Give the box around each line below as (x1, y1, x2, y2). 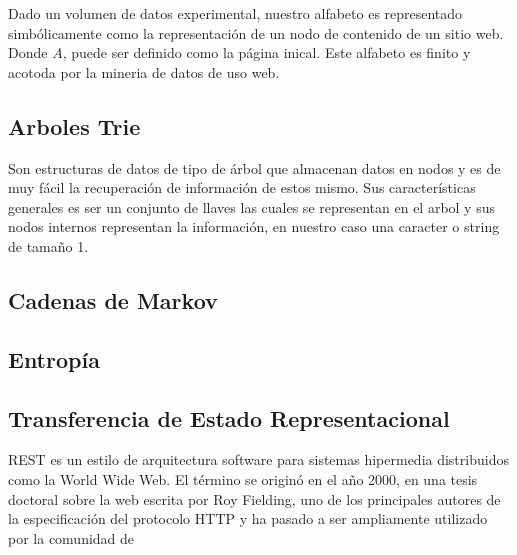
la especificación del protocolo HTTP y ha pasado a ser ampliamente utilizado (8, 508, 488, 529)
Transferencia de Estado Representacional (8, 402, 450, 433)
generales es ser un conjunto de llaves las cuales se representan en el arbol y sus (8, 196, 495, 217)
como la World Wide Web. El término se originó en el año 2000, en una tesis (8, 468, 478, 489)
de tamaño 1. (8, 235, 89, 256)
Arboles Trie (8, 110, 141, 141)
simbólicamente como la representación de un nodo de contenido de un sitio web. (8, 22, 504, 43)
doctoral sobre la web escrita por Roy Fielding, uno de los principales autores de (8, 488, 501, 509)
